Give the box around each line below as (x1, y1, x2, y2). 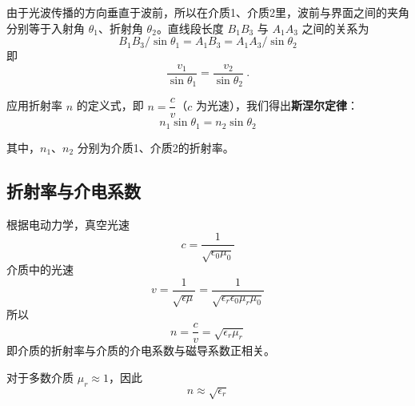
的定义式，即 (76, 97, 144, 114)
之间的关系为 (301, 19, 369, 36)
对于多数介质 (6, 368, 74, 385)
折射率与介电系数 (6, 178, 141, 203)
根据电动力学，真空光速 (6, 215, 130, 232)
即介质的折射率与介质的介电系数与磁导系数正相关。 (6, 342, 275, 359)
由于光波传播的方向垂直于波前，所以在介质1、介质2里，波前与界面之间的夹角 (6, 4, 409, 20)
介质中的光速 (6, 261, 74, 278)
